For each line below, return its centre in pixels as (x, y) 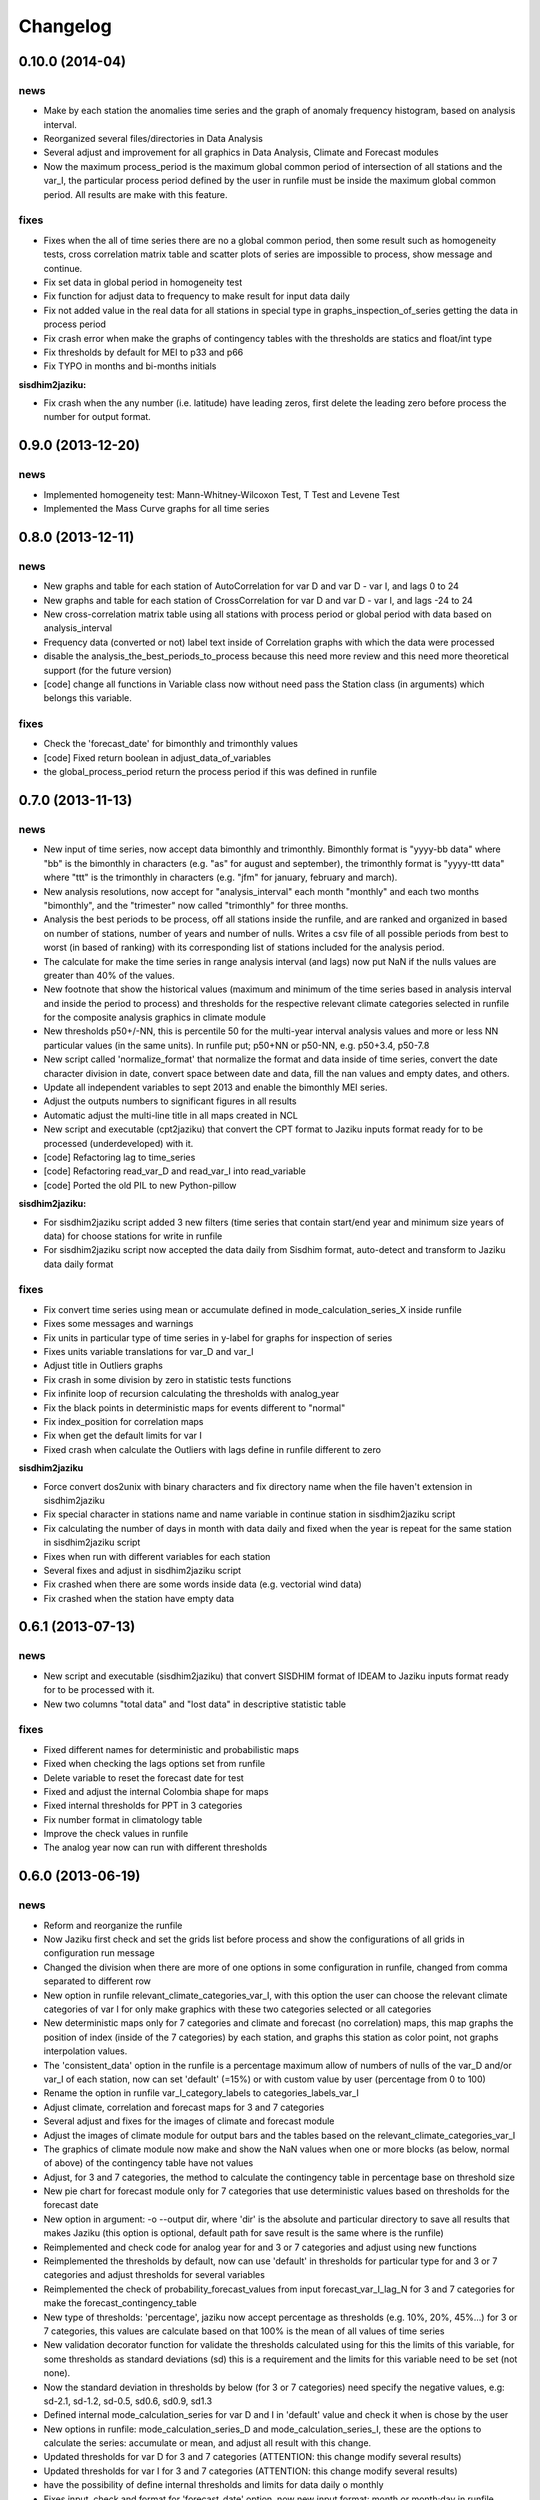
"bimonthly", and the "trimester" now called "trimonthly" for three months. (196, 905)
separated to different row (97, 1981)
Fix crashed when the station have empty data (139, 1598)
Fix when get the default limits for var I (122, 1436)
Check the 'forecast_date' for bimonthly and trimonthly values (171, 744)
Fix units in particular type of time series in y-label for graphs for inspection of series (218, 1337)
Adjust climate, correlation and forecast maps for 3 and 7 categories (184, 2107)
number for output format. (97, 417)
